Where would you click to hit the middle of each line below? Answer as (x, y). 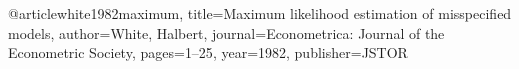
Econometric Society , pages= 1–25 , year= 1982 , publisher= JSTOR (208, 52)
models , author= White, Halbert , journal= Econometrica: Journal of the (226, 32)
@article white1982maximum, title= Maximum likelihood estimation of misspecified (260, 13)
